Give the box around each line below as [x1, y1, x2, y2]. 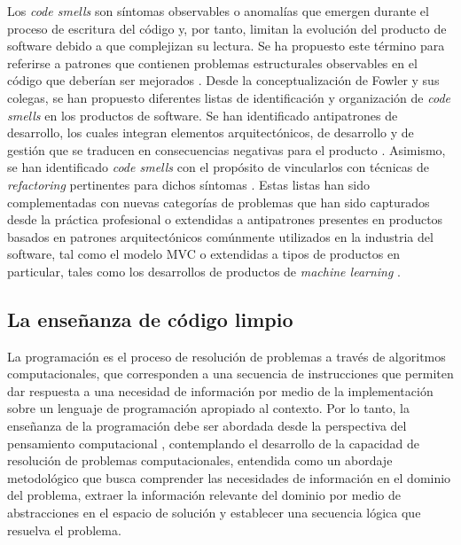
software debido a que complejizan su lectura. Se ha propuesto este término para [7, 36, 445, 55]
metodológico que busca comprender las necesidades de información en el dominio [7, 468, 451, 487]
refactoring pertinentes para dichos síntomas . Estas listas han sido [7, 175, 371, 193]
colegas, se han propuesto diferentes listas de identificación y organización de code [7, 88, 450, 106]
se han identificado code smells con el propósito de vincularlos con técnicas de [7, 158, 429, 176]
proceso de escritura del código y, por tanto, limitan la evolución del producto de [7, 19, 447, 37]
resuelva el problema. [7, 520, 121, 539]
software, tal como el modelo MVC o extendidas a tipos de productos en [7, 245, 400, 263]
